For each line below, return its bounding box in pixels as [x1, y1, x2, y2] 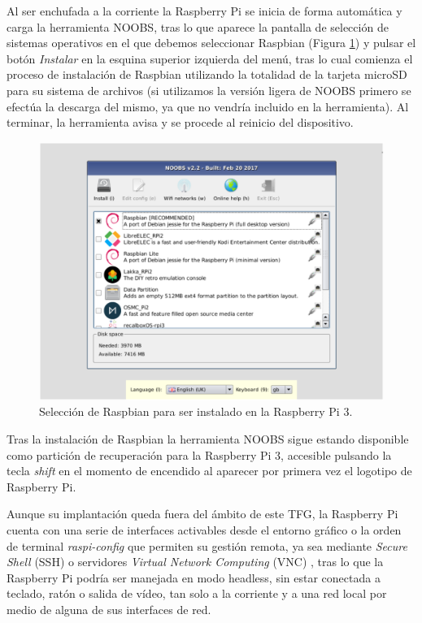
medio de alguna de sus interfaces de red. [7, 600, 211, 617]
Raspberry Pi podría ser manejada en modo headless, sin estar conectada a [7, 569, 381, 586]
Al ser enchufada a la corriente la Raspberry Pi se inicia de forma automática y [7, 2, 402, 19]
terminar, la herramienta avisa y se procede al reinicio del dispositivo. [7, 114, 354, 131]
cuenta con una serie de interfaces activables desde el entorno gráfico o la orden [7, 521, 402, 538]
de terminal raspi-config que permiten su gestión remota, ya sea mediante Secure [7, 537, 407, 554]
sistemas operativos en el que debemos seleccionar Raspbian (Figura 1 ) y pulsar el [7, 34, 416, 51]
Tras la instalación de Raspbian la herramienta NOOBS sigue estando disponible [7, 430, 409, 447]
